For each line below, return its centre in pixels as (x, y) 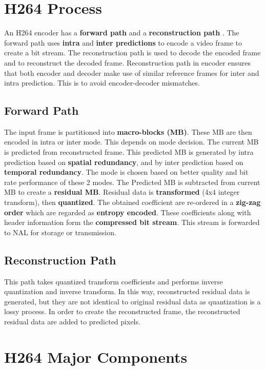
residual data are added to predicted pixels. (72, 321)
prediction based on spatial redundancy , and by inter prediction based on (124, 162)
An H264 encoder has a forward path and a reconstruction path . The (122, 33)
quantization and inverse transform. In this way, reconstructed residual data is (127, 291)
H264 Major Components (96, 356)
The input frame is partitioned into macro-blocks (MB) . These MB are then (128, 131)
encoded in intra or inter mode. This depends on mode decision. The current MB (131, 142)
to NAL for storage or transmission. (60, 232)
